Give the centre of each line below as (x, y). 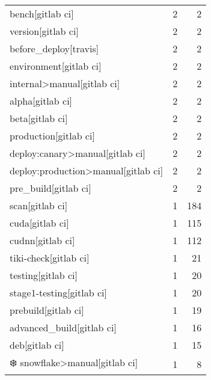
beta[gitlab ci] (39, 118)
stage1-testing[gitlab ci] (58, 293)
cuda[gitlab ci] (39, 223)
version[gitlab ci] (44, 31)
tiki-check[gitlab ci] (50, 258)
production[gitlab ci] (52, 136)
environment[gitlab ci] (56, 66)
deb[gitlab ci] (37, 345)
